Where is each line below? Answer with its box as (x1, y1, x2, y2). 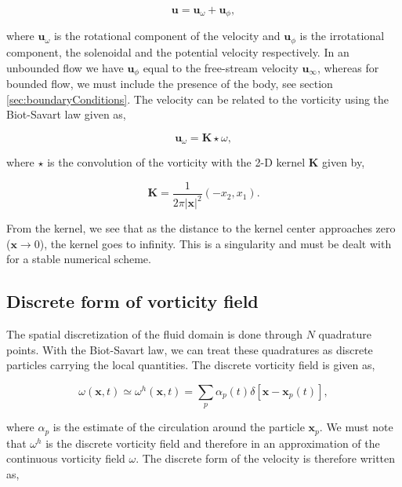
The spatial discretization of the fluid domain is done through (6, 326, 302, 342)
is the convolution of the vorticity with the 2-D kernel (47, 154, 306, 170)
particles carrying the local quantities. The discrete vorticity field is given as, (6, 357, 375, 373)
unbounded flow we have (6, 59, 124, 75)
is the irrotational (299, 27, 385, 44)
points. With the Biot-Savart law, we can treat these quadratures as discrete (6, 341, 373, 357)
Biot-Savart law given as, (6, 106, 126, 123)
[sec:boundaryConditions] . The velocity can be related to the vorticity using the (6, 90, 389, 107)
